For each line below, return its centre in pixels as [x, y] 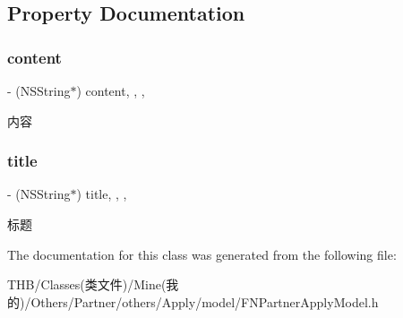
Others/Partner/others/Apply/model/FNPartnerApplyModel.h [205, 301]
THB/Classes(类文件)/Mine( [87, 284]
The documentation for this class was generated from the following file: [202, 254]
